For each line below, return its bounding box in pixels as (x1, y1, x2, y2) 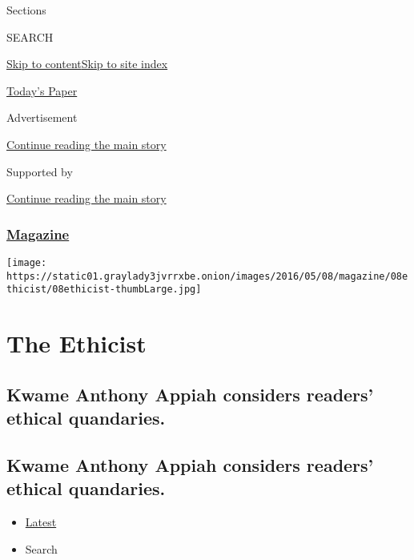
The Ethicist (6, 327, 147, 360)
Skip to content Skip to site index (6, 55, 168, 72)
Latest (25, 514, 57, 530)
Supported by (6, 163, 73, 179)
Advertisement (6, 109, 78, 126)
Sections (6, 2, 46, 18)
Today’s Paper (6, 82, 78, 99)
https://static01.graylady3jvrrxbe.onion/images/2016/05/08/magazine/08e (6, 270, 408, 282)
